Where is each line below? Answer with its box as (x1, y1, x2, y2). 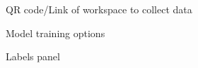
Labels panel (6, 49, 60, 64)
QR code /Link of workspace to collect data (6, 2, 192, 16)
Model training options (6, 25, 105, 40)
